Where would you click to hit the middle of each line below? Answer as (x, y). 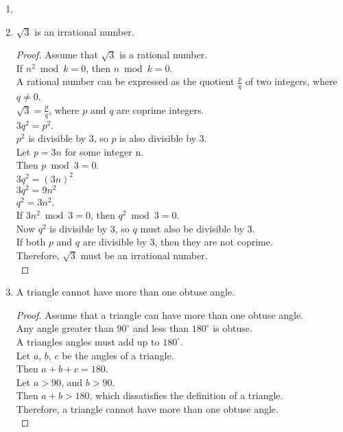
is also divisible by (158, 138)
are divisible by (115, 242)
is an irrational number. (84, 31)
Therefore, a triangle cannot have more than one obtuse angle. (147, 408)
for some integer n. (104, 151)
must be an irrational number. (144, 255)
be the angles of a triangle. (118, 355)
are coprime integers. (161, 109)
